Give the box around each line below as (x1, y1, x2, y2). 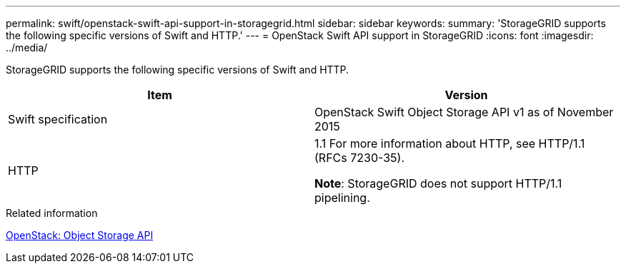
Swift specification (8, 112, 108, 126)
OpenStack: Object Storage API (6, 229, 154, 241)
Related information (6, 207, 98, 219)
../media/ (6, 41, 48, 54)
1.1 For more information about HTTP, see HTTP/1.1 (314, 136, 585, 151)
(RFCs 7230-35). (314, 151, 404, 165)
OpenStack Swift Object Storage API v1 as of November (314, 105, 614, 119)
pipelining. (314, 191, 370, 205)
